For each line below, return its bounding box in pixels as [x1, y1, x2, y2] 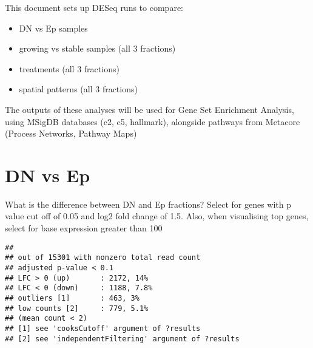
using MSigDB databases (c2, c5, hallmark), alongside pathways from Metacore [5, 115, 300, 128]
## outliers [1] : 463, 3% [5, 293, 140, 302]
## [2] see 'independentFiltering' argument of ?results [5, 334, 240, 343]
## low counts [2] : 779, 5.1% [5, 304, 149, 313]
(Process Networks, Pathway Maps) [5, 127, 137, 140]
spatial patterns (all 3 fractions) [19, 83, 138, 95]
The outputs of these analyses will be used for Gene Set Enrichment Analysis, [5, 103, 294, 115]
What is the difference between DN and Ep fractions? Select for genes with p [5, 197, 292, 210]
